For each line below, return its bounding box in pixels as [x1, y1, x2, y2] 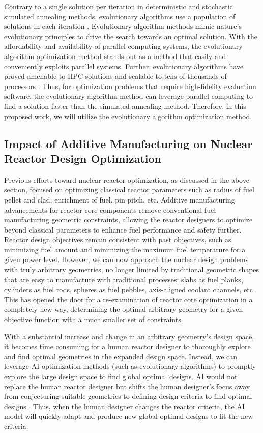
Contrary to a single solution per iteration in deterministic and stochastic [4, 1, 233, 11]
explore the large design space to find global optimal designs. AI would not [4, 371, 238, 381]
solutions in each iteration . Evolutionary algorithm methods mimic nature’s [4, 21, 242, 32]
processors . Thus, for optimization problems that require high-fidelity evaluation [4, 80, 256, 91]
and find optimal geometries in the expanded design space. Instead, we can [4, 351, 238, 361]
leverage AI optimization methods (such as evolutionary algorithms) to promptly [4, 361, 256, 371]
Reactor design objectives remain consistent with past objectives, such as [4, 234, 231, 245]
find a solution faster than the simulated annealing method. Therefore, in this [4, 100, 246, 111]
